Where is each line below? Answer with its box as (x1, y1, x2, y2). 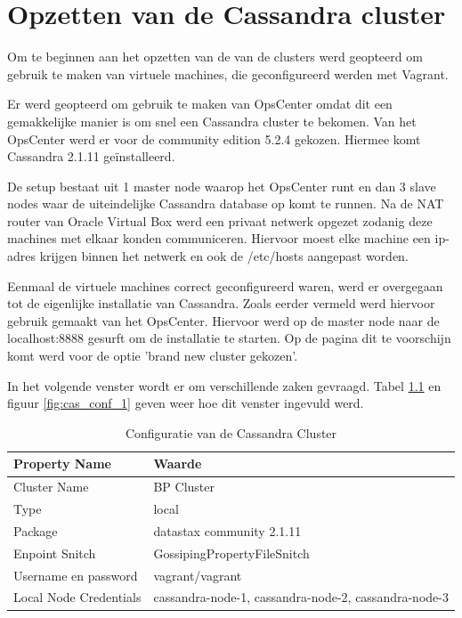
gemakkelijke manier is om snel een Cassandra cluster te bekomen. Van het (7, 111, 417, 130)
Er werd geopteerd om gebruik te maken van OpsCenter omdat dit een (7, 94, 393, 113)
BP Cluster (153, 477, 215, 496)
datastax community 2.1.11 (153, 521, 302, 540)
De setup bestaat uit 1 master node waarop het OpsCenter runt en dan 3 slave (7, 176, 436, 195)
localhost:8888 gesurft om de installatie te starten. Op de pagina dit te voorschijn (7, 329, 451, 347)
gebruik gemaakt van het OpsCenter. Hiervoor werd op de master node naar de (7, 311, 440, 329)
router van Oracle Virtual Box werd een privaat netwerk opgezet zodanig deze (7, 211, 433, 230)
